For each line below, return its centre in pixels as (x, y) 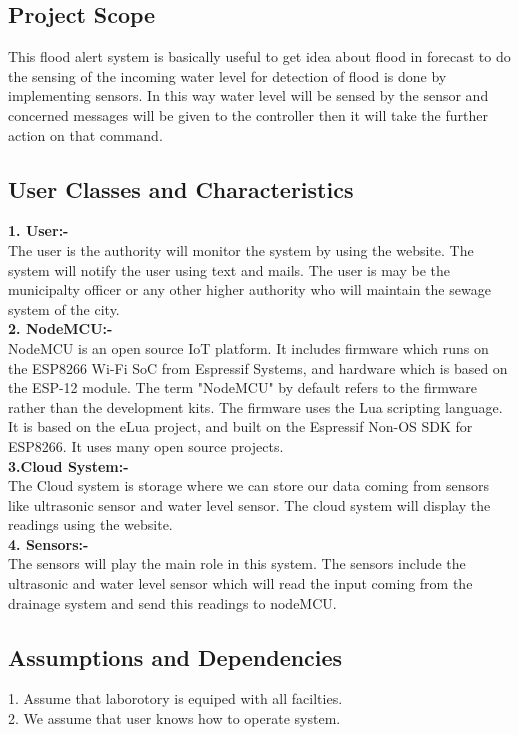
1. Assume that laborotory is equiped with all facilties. (175, 698)
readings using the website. (90, 524)
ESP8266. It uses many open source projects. (146, 445)
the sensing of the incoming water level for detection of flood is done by (227, 75)
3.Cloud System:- (68, 465)
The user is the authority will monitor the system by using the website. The (241, 249)
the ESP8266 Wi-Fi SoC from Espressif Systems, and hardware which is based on (258, 367)
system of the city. (64, 308)
